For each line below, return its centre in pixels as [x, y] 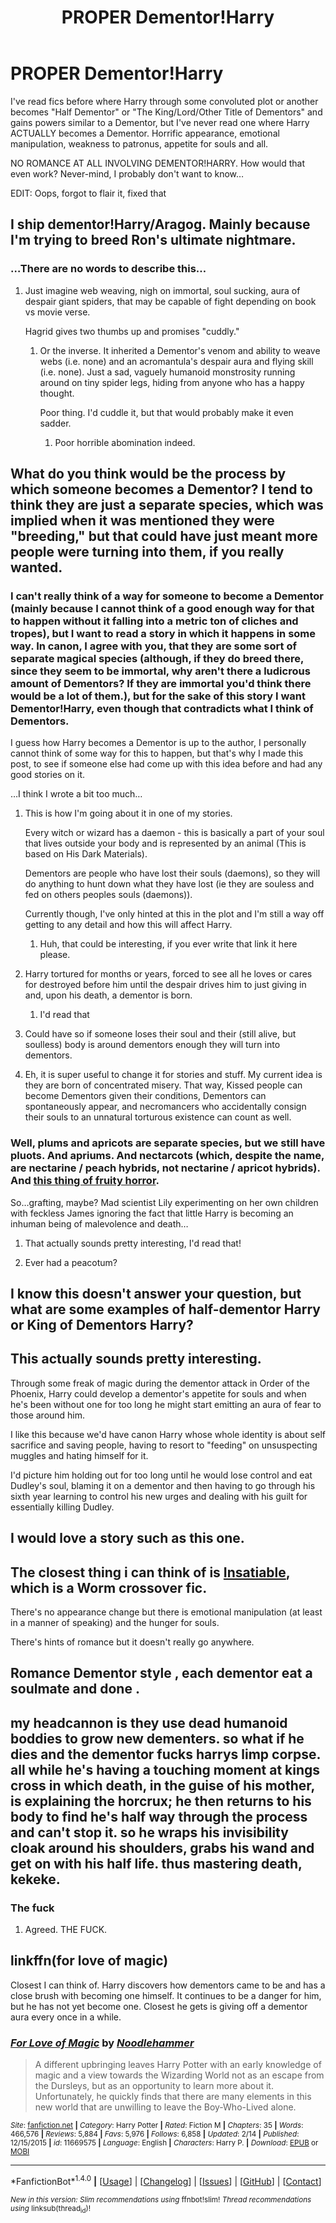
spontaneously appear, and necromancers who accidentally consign [165, 1107]
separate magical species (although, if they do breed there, [157, 658]
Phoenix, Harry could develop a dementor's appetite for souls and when [158, 1393]
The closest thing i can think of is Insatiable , [150, 1572]
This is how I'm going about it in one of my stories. [128, 813]
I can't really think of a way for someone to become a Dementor [167, 596]
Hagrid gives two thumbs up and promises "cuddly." [132, 331]
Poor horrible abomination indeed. [125, 442]
